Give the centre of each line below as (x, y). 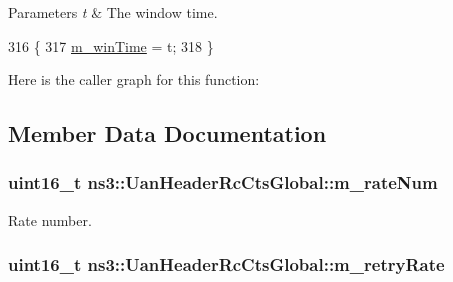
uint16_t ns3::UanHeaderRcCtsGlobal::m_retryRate (226, 264)
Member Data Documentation (167, 133)
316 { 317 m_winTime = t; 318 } (111, 45)
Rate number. (50, 219)
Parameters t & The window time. (113, 12)
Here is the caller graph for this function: (134, 79)
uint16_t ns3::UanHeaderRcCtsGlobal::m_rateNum (223, 182)
